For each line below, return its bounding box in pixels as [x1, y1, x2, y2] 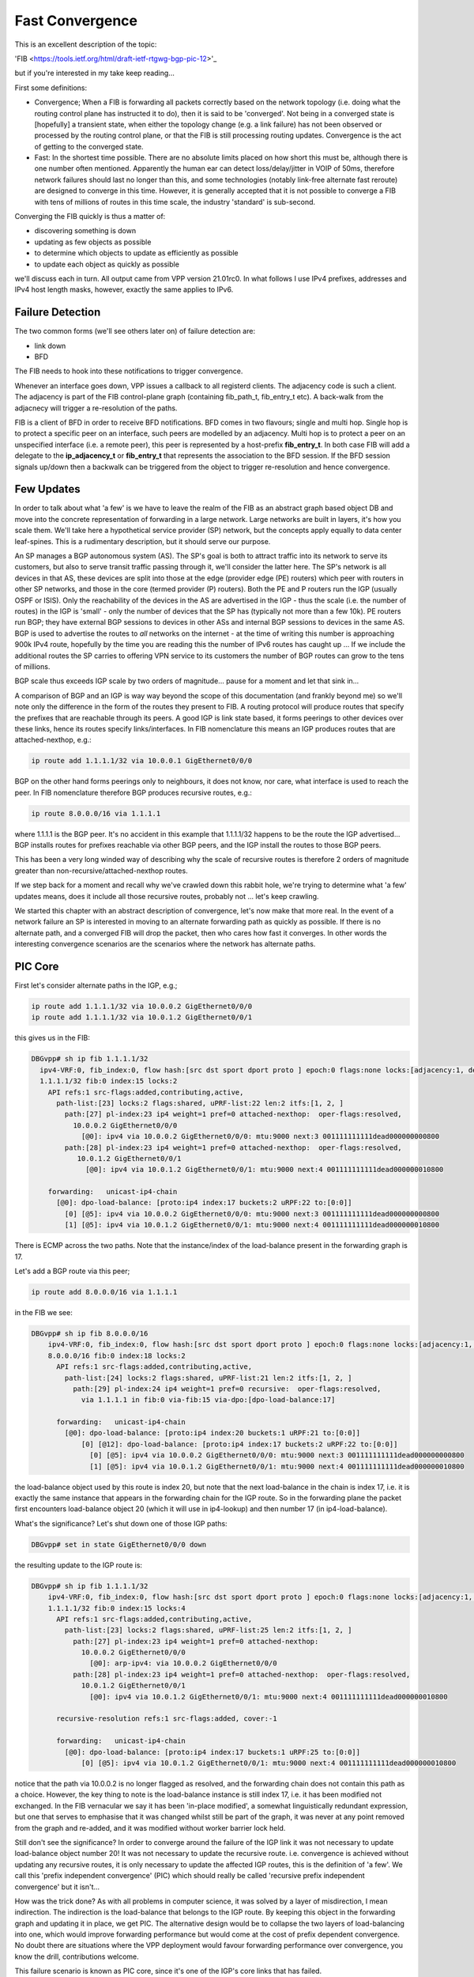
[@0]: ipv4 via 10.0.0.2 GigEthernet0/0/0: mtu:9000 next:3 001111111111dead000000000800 [81, 1132, 440, 1141]
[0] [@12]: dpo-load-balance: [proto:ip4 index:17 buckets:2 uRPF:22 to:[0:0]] [81, 1439, 398, 1449]
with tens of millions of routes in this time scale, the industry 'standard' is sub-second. [34, 197, 316, 206]
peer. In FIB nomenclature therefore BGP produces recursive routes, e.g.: [14, 788, 253, 797]
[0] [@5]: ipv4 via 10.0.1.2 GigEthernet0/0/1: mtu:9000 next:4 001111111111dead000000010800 [81, 1759, 457, 1767]
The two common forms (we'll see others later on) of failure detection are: [14, 327, 256, 336]
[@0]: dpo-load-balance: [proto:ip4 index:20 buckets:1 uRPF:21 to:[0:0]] [64, 1428, 361, 1438]
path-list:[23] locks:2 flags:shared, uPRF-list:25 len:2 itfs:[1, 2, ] [64, 1626, 352, 1635]
